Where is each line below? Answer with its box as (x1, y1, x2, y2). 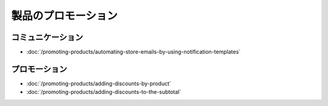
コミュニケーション (11, 32, 83, 42)
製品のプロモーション (11, 9, 118, 22)
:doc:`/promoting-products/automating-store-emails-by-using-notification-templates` (26, 48, 241, 56)
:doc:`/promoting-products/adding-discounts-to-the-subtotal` (26, 88, 182, 96)
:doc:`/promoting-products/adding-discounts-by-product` (26, 79, 171, 87)
